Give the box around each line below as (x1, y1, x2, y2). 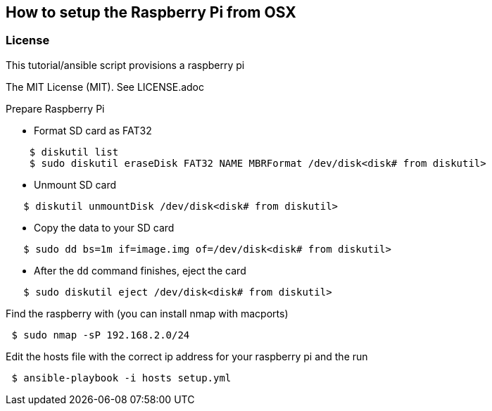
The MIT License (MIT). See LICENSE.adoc (6, 80, 205, 93)
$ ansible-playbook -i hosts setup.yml (11, 372, 232, 384)
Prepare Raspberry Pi (6, 102, 105, 115)
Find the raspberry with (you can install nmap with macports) (6, 307, 289, 320)
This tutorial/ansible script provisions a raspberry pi (6, 58, 245, 71)
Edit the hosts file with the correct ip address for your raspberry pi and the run (6, 350, 368, 362)
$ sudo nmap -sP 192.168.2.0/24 (11, 329, 190, 341)
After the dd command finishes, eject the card (34, 264, 246, 277)
